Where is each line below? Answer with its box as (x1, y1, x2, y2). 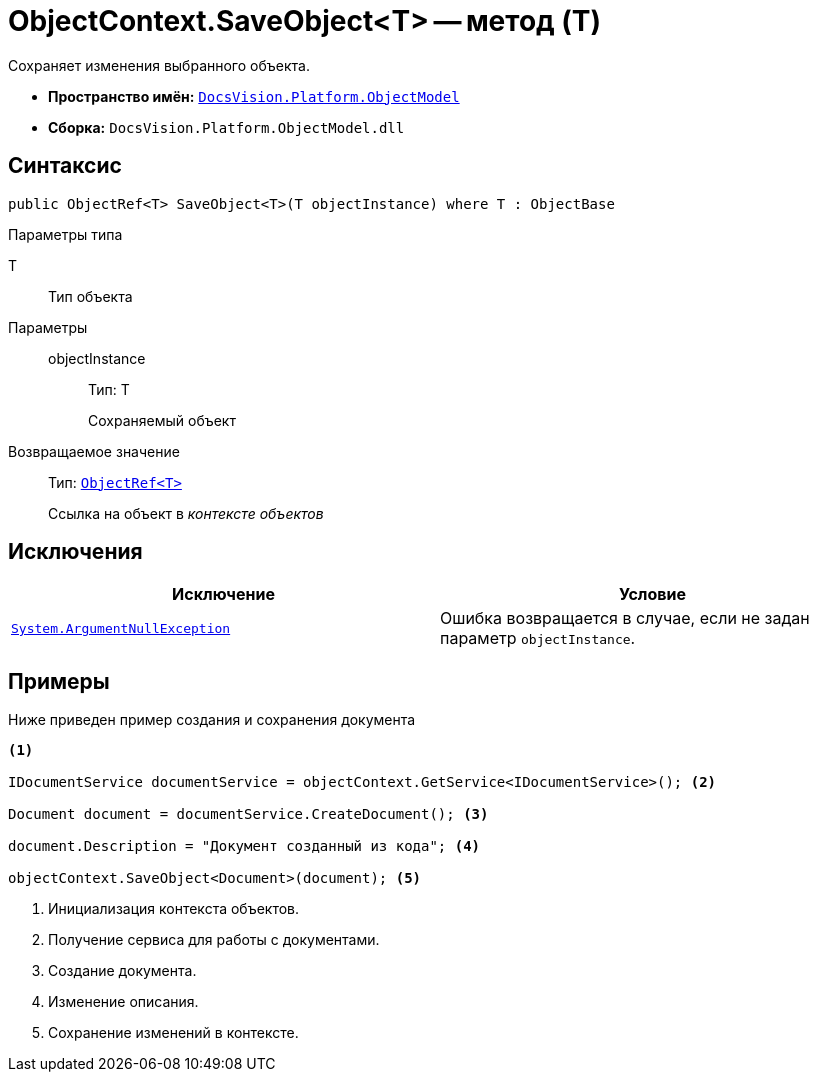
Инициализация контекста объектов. (48, 900, 300, 918)
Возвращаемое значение (8, 442, 180, 460)
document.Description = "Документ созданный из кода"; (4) (8, 838, 481, 855)
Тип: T (88, 380, 130, 398)
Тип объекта (48, 287, 133, 305)
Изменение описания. (48, 993, 199, 1011)
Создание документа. (48, 962, 197, 980)
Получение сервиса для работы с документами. (48, 931, 380, 949)
